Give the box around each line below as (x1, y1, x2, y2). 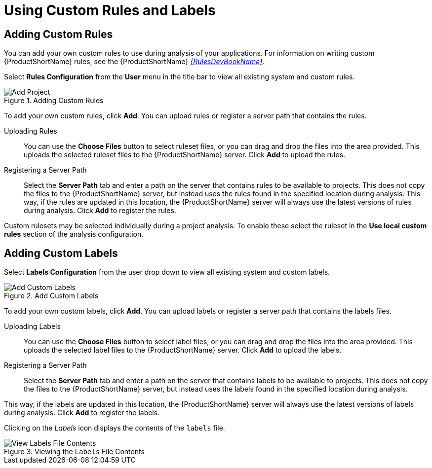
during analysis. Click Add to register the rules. (24, 206, 176, 215)
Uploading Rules (4, 127, 57, 136)
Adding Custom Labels (4, 247, 118, 259)
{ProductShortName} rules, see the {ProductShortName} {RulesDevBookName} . (4, 57, 265, 66)
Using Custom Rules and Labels (4, 2, 216, 19)
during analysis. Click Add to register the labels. (4, 408, 160, 417)
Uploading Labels (4, 322, 61, 331)
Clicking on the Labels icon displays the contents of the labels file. (4, 424, 225, 432)
